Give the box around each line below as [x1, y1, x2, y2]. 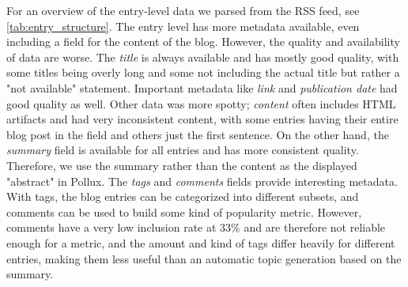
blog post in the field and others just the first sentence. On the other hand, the [6, 126, 389, 142]
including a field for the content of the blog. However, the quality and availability [6, 33, 400, 50]
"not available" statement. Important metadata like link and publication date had [6, 79, 398, 96]
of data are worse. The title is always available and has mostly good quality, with [6, 48, 399, 65]
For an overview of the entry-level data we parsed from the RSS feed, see [6, 2, 360, 18]
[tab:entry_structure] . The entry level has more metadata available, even [6, 17, 360, 34]
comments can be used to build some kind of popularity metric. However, [6, 203, 362, 220]
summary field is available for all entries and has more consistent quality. [6, 142, 359, 158]
